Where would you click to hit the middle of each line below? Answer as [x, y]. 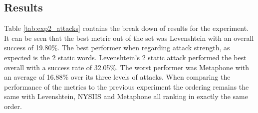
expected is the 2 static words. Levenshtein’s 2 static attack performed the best [125, 57]
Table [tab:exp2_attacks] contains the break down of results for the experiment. [127, 28]
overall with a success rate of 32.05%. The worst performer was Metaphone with [127, 67]
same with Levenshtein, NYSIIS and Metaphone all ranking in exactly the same [126, 96]
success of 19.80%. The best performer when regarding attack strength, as [117, 48]
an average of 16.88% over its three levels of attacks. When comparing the [117, 77]
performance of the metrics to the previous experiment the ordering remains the [127, 86]
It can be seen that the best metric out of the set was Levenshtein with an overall [129, 38]
